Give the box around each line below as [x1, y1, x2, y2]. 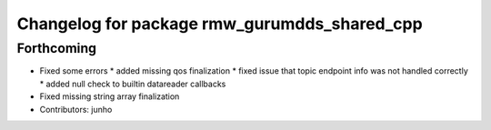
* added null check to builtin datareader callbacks [39, 78, 226, 89]
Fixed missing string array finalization [39, 91, 180, 102]
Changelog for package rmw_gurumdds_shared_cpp [16, 14, 423, 34]
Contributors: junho [39, 104, 113, 115]
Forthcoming [16, 40, 97, 56]
